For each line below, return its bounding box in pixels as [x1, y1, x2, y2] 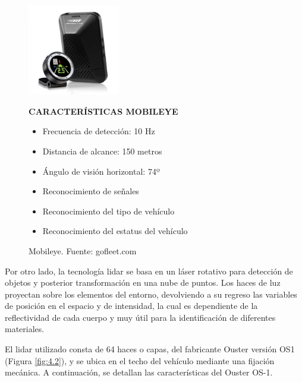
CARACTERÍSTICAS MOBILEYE [29, 105, 178, 117]
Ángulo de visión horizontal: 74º [42, 165, 160, 177]
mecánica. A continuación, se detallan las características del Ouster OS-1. [5, 366, 273, 378]
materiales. [5, 323, 45, 335]
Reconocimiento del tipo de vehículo [42, 204, 175, 217]
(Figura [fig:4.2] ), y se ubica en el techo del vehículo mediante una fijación [5, 354, 275, 367]
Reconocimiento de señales [42, 185, 139, 197]
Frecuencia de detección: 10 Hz [42, 125, 155, 137]
